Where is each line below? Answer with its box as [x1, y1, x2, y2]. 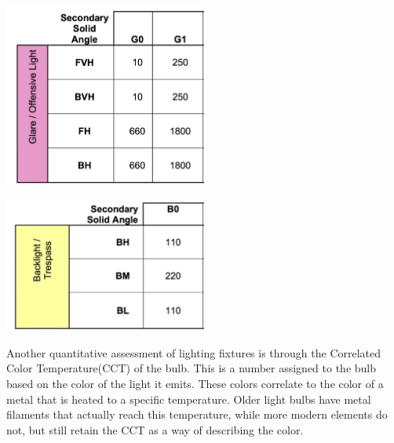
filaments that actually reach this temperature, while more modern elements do [6, 406, 388, 423]
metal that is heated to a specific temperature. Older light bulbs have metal [6, 390, 371, 407]
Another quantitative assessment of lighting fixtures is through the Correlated [6, 344, 381, 361]
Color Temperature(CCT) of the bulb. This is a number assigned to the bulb [6, 360, 377, 376]
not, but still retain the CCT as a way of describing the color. [6, 421, 304, 438]
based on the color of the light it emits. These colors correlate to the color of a [6, 375, 384, 391]
